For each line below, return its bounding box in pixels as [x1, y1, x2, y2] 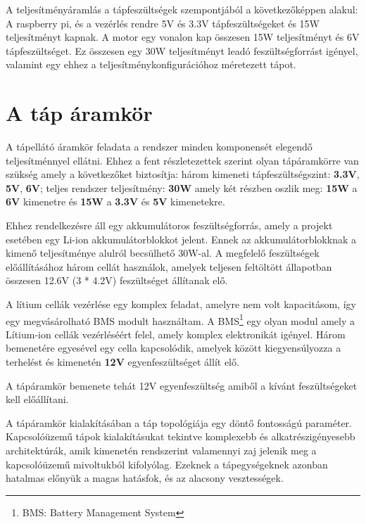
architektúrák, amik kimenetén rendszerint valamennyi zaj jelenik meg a [6, 443, 317, 458]
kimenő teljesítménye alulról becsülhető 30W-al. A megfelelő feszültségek [6, 245, 320, 260]
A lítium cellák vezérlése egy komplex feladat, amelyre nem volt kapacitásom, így [6, 297, 356, 312]
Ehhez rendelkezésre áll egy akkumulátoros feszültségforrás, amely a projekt [6, 218, 333, 233]
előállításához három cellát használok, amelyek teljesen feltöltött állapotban [6, 259, 332, 274]
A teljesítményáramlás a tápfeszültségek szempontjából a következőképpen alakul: [6, 2, 358, 16]
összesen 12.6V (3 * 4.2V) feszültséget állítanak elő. [6, 273, 228, 288]
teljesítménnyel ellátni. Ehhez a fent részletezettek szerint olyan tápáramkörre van [6, 153, 359, 167]
